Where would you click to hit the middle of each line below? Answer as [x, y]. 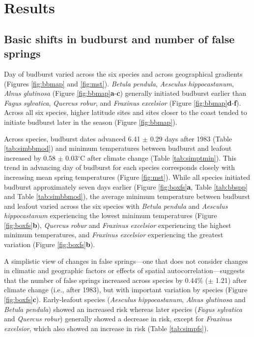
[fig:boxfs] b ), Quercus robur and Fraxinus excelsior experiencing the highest [118, 225]
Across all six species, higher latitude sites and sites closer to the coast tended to [126, 112]
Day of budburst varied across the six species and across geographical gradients [123, 73]
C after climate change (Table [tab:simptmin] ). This [158, 157]
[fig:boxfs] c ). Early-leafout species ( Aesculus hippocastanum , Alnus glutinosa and [125, 299]
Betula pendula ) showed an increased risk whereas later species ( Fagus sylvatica [123, 309]
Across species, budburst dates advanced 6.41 [72, 138]
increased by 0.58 [30, 157]
